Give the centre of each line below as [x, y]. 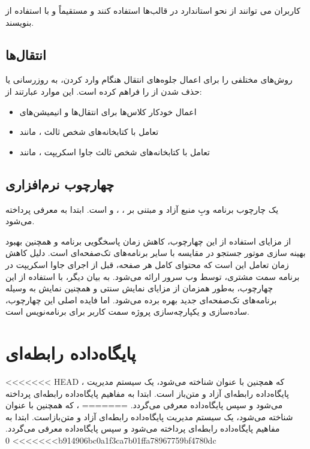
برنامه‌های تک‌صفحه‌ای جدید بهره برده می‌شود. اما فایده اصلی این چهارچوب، [141, 299]
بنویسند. [20, 22]
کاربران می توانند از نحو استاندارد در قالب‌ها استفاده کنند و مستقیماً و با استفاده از [153, 10]
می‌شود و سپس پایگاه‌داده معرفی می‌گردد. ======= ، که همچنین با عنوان [144, 405]
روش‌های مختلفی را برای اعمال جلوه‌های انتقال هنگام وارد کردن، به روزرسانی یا [149, 79]
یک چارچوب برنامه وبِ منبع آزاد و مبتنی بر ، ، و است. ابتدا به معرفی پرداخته [142, 209]
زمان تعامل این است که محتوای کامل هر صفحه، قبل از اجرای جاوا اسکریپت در [147, 264]
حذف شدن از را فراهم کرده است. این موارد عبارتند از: [104, 91]
